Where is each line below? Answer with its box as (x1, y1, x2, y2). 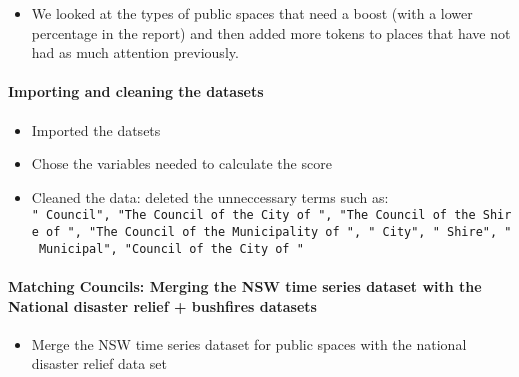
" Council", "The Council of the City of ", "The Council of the (31, 208, 476, 223)
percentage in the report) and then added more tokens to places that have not (31, 22, 511, 43)
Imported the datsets (31, 119, 161, 140)
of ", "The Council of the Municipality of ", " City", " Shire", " (46, 225, 512, 240)
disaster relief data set (31, 353, 168, 374)
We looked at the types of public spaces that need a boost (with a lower (31, 3, 473, 23)
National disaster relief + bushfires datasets (8, 295, 317, 316)
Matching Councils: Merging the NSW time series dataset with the (8, 275, 482, 296)
